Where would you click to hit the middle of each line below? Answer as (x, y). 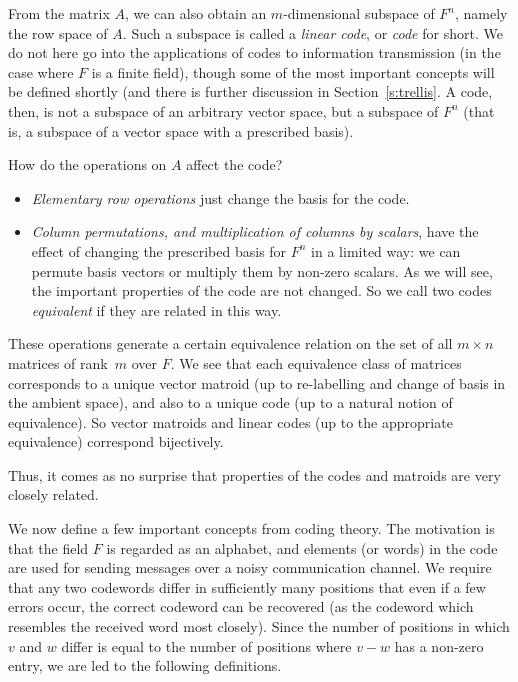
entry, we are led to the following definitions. (145, 665)
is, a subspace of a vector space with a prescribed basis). (181, 130)
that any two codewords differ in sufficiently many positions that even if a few (247, 586)
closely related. (53, 494)
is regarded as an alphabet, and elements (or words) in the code (302, 547)
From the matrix (59, 13)
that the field (48, 547)
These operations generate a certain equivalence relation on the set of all (230, 343)
